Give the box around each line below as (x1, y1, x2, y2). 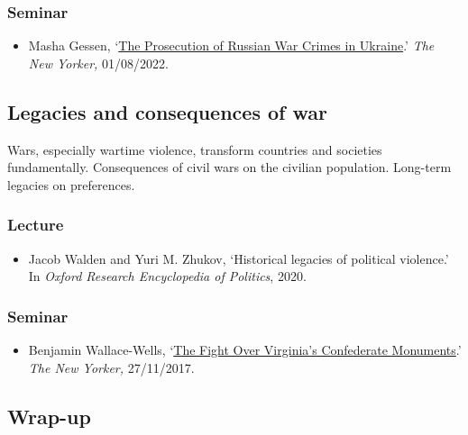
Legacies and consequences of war (7, 97, 327, 125)
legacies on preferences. (7, 175, 135, 194)
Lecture (7, 213, 64, 236)
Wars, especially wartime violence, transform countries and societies (7, 140, 382, 159)
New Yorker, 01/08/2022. (28, 53, 169, 72)
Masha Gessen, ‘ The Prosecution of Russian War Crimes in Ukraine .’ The (28, 36, 435, 55)
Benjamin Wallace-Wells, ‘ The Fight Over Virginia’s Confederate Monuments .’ (28, 340, 462, 359)
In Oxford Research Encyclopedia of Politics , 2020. (28, 267, 307, 285)
